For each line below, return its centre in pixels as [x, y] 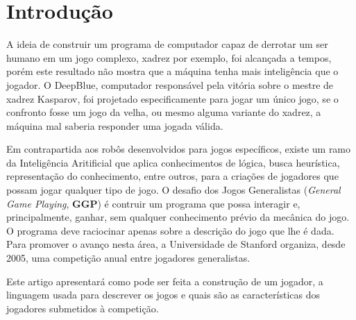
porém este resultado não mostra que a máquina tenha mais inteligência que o [172, 71]
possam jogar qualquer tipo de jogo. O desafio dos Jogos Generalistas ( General [173, 190]
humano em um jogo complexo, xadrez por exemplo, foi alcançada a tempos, [169, 57]
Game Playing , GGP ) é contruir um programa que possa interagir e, [153, 203]
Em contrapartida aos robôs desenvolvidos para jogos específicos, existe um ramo [179, 149]
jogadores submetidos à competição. [83, 308]
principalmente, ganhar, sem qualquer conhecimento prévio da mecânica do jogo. [178, 217]
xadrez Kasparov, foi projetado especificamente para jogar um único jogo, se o [172, 98]
